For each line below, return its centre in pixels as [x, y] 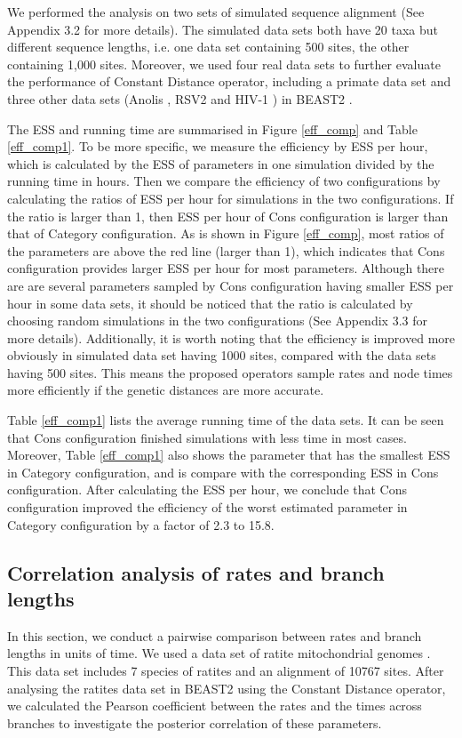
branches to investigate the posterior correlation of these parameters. [195, 722]
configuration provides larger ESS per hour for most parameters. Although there [226, 268]
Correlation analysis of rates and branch [196, 572]
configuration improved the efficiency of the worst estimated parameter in [207, 507]
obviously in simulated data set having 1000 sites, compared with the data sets [222, 355]
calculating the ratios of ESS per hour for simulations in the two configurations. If [231, 198]
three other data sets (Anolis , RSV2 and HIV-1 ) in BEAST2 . [180, 98]
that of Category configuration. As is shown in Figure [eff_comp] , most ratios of [226, 233]
